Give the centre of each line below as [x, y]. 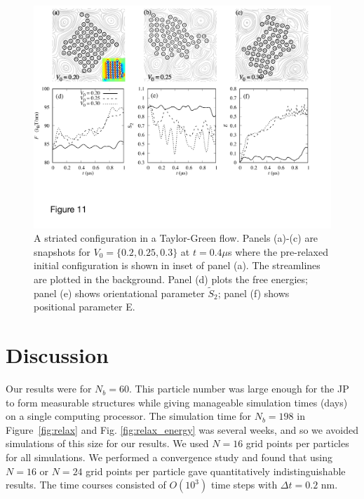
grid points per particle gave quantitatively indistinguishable [216, 471]
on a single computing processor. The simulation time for [129, 416]
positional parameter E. [85, 307]
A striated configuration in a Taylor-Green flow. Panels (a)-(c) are [176, 238]
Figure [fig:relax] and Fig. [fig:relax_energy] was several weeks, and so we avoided [182, 429]
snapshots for [62, 251]
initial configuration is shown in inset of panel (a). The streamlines [177, 265]
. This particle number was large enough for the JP [239, 389]
